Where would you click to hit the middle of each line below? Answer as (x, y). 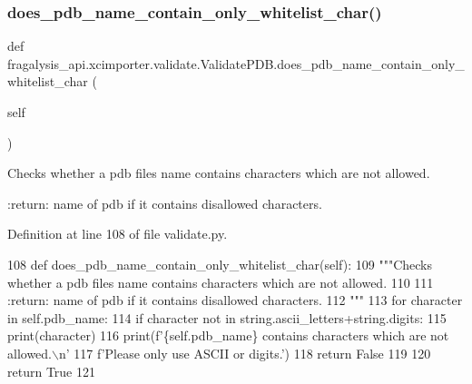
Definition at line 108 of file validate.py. (118, 234)
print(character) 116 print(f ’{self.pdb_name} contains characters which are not (228, 335)
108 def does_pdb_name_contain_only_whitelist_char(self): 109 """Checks (220, 264)
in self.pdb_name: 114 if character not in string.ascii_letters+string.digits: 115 (227, 317)
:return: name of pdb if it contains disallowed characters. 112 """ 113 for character (235, 300)
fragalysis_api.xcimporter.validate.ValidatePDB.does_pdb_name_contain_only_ (236, 63)
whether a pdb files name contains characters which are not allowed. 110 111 (221, 282)
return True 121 (51, 371)
